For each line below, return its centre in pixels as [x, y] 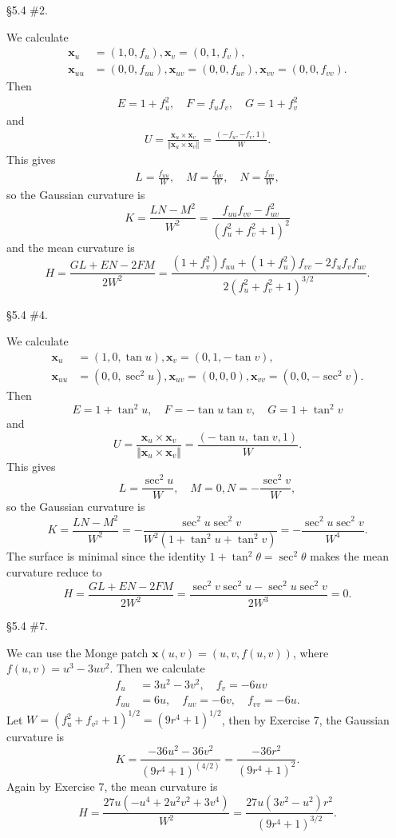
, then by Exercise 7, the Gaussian [305, 719]
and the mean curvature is [71, 247]
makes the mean [350, 556]
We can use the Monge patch [77, 652]
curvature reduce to [54, 572]
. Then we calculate [157, 668]
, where [311, 652]
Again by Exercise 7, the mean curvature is [112, 786]
